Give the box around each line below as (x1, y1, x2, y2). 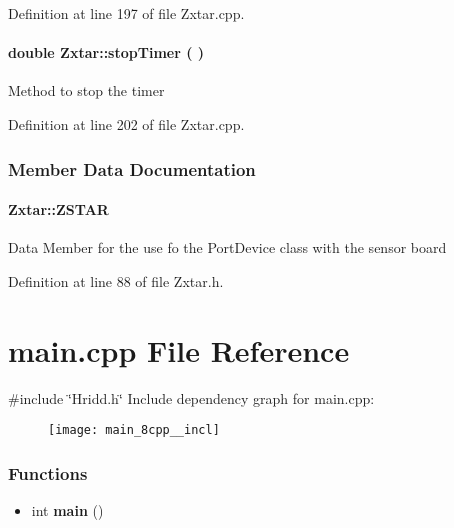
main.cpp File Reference (8, 329, 350, 370)
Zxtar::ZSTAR (8, 199, 109, 220)
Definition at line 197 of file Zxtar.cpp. (8, 3, 245, 23)
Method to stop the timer (8, 80, 165, 101)
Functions (8, 460, 88, 485)
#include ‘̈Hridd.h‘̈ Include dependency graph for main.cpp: (8, 387, 375, 408)
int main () (31, 500, 104, 520)
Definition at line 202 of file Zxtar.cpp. (8, 113, 245, 134)
